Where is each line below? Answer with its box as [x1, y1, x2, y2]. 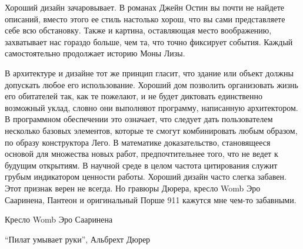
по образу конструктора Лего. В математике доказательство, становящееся [5, 136, 271, 148]
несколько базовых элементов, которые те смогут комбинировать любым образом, [5, 124, 298, 136]
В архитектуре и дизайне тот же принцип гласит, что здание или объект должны [5, 66, 294, 79]
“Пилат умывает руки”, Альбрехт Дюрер [5, 233, 151, 245]
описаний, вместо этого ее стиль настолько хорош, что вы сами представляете [5, 12, 285, 25]
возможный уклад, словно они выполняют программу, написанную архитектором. [5, 101, 298, 113]
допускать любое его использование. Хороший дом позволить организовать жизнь [5, 78, 298, 90]
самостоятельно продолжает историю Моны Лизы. [5, 47, 185, 59]
